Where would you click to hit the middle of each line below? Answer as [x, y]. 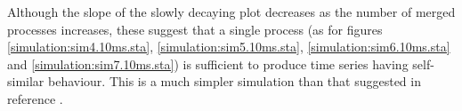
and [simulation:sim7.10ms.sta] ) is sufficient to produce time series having [208, 63]
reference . [35, 98]
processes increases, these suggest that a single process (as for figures [195, 29]
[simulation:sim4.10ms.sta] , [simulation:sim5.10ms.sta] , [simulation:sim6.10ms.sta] [229, 47]
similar [26, 81]
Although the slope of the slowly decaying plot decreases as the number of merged [231, 12]
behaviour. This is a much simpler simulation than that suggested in [235, 81]
